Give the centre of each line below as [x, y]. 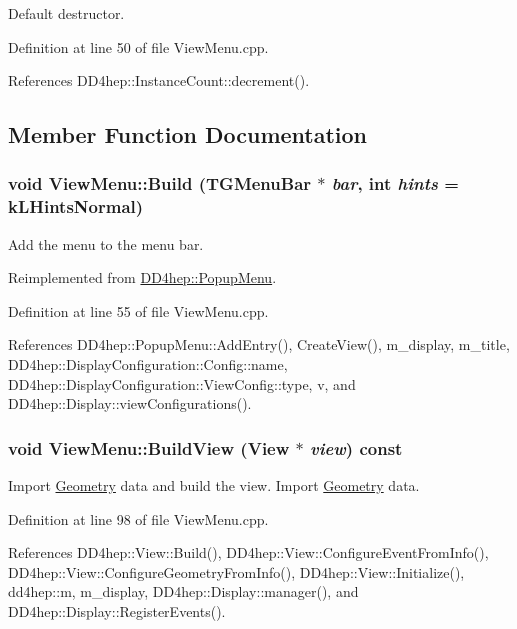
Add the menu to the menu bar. [106, 243]
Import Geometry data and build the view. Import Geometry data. [214, 485]
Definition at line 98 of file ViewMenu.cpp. [138, 518]
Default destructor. [66, 13]
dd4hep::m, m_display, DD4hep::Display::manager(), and [183, 591]
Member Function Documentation [188, 134]
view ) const [356, 447]
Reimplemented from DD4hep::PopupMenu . [142, 277]
